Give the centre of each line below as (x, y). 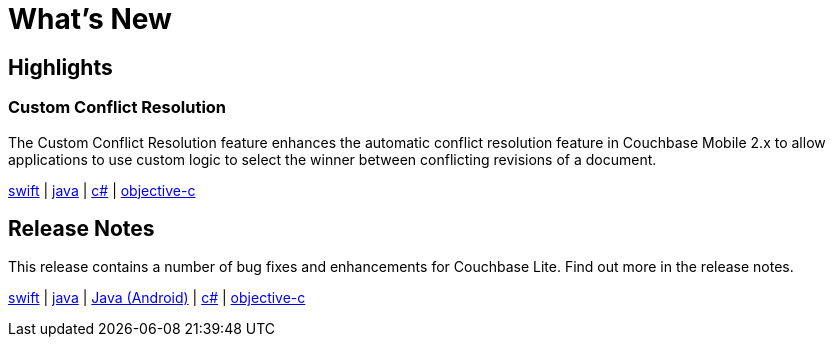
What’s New (90, 19)
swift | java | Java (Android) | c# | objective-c (157, 298)
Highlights (60, 67)
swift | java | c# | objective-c (102, 190)
